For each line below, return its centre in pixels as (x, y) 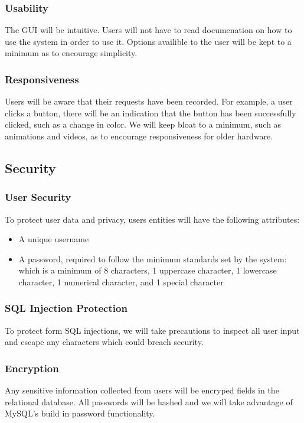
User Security (38, 197)
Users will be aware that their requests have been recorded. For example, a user (149, 101)
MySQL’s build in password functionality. (80, 413)
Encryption (32, 368)
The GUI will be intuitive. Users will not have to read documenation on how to (148, 30)
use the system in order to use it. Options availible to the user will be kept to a (148, 41)
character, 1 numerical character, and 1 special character (121, 282)
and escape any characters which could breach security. (104, 342)
